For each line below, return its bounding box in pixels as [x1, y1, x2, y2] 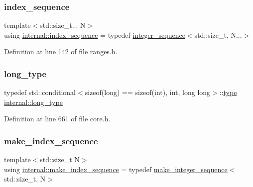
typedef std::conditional [4, 87, 76, 97]
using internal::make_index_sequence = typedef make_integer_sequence [4, 164, 228, 174]
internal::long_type [4, 96, 63, 107]
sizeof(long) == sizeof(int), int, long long [85, 87, 211, 97]
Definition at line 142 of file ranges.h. [4, 46, 118, 57]
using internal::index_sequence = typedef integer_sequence [4, 29, 185, 40]
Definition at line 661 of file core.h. [4, 113, 111, 124]
